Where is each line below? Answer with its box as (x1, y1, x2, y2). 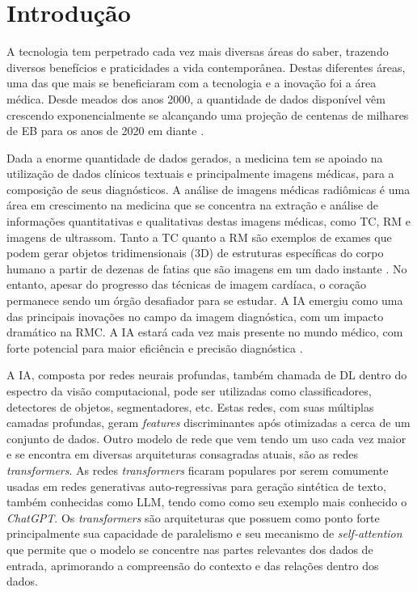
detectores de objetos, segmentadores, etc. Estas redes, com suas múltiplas (6, 398, 374, 415)
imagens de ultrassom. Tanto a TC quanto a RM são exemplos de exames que (6, 228, 392, 245)
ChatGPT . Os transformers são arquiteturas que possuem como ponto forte (6, 509, 380, 526)
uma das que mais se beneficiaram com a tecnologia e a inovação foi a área (6, 74, 377, 91)
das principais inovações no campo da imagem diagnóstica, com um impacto (6, 307, 384, 324)
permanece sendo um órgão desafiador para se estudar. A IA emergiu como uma (6, 292, 403, 309)
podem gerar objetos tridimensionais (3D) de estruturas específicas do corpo (6, 244, 384, 261)
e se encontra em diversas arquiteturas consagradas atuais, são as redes (6, 446, 358, 463)
